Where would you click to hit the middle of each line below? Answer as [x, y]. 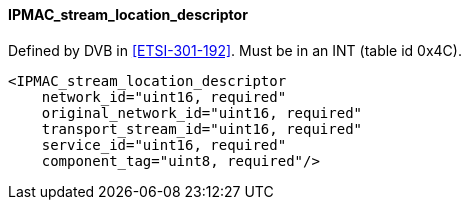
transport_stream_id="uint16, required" [202, 128]
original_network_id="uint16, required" [202, 112]
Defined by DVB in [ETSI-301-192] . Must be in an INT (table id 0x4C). [235, 50]
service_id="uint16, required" [164, 144]
